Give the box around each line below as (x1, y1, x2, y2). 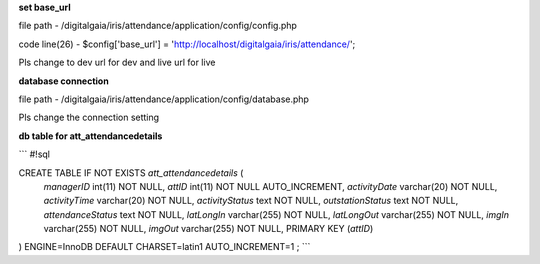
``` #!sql (18, 148, 50, 160)
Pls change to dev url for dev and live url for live (18, 56, 216, 69)
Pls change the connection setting (18, 111, 160, 124)
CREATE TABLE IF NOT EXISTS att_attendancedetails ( (18, 166, 244, 179)
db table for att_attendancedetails (18, 130, 163, 142)
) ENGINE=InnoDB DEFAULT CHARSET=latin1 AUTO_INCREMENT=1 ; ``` (18, 241, 311, 253)
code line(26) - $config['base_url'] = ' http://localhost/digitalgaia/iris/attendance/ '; (18, 38, 356, 50)
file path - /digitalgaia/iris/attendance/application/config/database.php (18, 93, 310, 105)
